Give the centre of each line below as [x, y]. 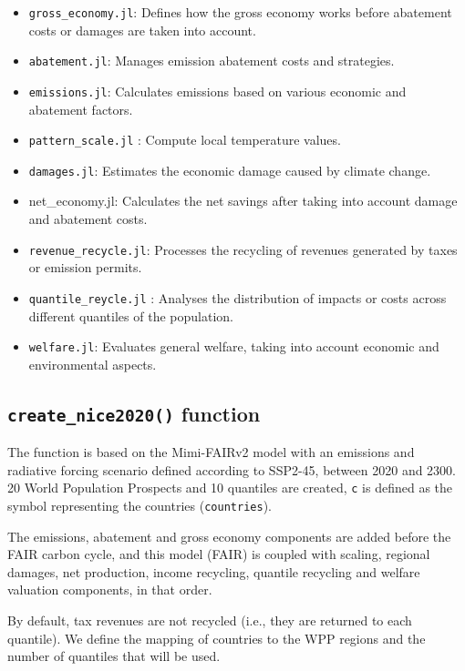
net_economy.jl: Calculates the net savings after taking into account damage [243, 201]
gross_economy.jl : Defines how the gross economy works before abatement [240, 12]
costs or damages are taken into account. [142, 30]
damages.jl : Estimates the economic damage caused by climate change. [230, 170]
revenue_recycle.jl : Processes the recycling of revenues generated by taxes [243, 249]
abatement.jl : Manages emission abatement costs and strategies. [212, 61]
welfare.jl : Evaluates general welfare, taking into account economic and [234, 346]
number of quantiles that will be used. [114, 656]
